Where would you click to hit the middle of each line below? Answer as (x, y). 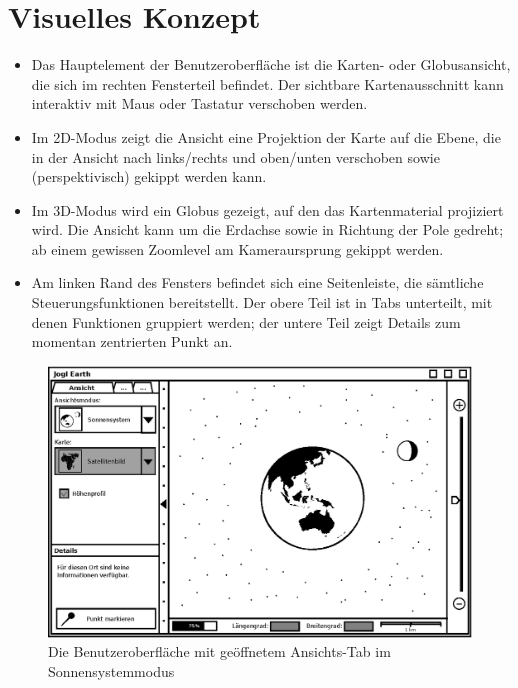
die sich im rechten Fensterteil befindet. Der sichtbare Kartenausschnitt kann (267, 83)
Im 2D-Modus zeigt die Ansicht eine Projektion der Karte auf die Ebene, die (266, 136)
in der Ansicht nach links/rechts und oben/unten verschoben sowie (235, 156)
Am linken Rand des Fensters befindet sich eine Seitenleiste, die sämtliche (257, 282)
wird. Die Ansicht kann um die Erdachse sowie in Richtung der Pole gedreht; (267, 229)
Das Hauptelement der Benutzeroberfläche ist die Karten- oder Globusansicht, (271, 64)
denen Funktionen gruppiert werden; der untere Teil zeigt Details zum (246, 321)
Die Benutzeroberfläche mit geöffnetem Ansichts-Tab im (219, 651)
